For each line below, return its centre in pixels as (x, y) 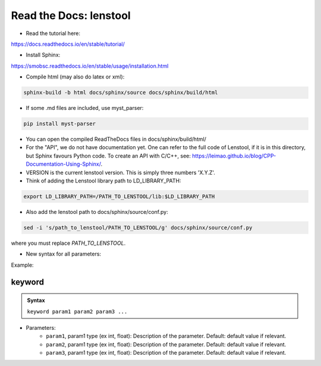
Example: (22, 265)
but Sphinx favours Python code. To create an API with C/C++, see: (108, 156)
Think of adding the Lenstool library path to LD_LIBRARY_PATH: (103, 181)
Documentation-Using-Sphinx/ (63, 164)
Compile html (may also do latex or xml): (75, 77)
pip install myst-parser (60, 124)
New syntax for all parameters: (63, 254)
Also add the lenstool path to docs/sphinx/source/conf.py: (97, 212)
